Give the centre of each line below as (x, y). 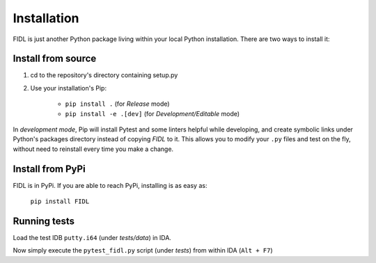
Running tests (44, 221)
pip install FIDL (60, 201)
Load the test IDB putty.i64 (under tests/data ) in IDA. (92, 238)
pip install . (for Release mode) (117, 104)
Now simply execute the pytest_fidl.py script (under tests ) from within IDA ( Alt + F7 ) (143, 250)
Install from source (55, 59)
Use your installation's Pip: (69, 88)
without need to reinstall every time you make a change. (93, 149)
